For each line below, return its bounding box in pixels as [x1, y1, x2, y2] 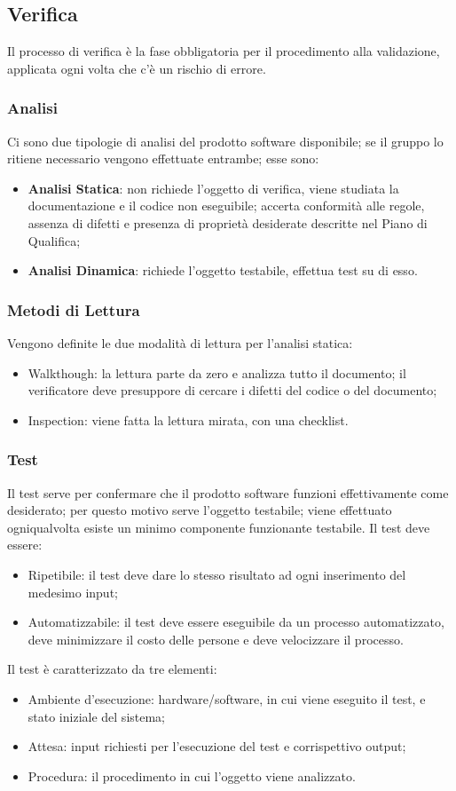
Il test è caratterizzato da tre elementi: [7, 660, 217, 678]
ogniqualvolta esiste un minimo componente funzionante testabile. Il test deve [7, 518, 430, 536]
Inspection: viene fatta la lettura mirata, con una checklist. [28, 410, 349, 429]
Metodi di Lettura [7, 298, 140, 320]
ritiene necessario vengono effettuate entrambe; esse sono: [7, 149, 319, 168]
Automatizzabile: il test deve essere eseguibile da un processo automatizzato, [28, 613, 444, 631]
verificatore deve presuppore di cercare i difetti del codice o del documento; [28, 381, 437, 399]
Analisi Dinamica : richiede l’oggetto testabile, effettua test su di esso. [28, 261, 418, 280]
